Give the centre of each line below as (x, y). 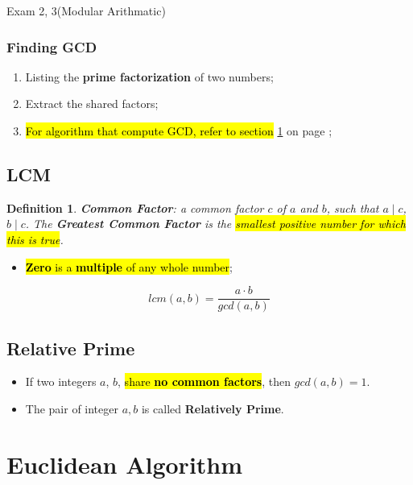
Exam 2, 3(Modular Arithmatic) (86, 10)
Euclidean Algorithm (125, 464)
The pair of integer (72, 409)
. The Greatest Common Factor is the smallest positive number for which (215, 224)
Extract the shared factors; (92, 104)
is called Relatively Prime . (213, 409)
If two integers (61, 381)
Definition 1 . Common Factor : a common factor (135, 207)
